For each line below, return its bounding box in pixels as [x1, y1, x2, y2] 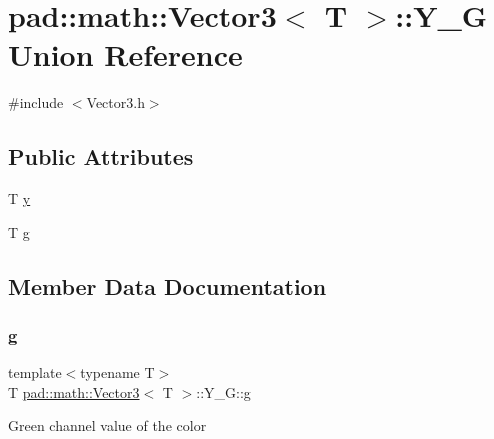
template [8, 362, 62, 383]
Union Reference [8, 34, 243, 75]
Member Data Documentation [8, 270, 327, 301]
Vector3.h [86, 92, 145, 113]
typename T [80, 362, 155, 383]
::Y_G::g [196, 381, 251, 402]
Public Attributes [8, 141, 194, 172]
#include [8, 92, 64, 113]
